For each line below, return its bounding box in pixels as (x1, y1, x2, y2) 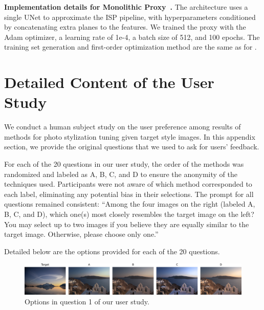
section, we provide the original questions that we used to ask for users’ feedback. (4, 141, 259, 152)
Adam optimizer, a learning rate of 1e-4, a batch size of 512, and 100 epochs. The (4, 31, 260, 42)
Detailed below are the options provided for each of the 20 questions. (4, 246, 220, 256)
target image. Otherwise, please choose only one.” (4, 229, 159, 239)
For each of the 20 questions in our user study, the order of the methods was (4, 159, 244, 169)
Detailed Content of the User (4, 72, 214, 93)
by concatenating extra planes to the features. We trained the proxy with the (4, 21, 246, 32)
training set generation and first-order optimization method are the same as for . (4, 41, 257, 52)
